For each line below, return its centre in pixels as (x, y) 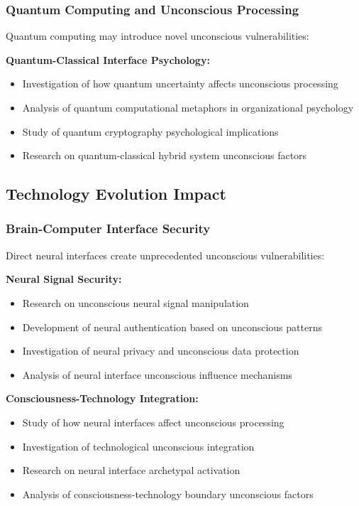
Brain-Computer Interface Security (108, 228)
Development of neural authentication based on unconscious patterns (172, 327)
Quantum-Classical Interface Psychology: (108, 59)
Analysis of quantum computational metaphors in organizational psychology (188, 107)
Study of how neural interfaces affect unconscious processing (153, 422)
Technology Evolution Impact (116, 194)
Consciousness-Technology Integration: (102, 398)
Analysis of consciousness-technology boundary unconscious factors (168, 494)
